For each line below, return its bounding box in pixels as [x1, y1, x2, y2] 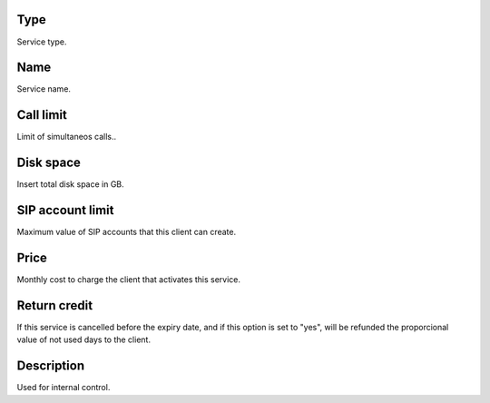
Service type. [16, 36, 67, 47]
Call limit [16, 107, 68, 123]
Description [16, 359, 85, 374]
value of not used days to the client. [16, 334, 152, 345]
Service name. [16, 84, 72, 94]
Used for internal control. [16, 382, 111, 393]
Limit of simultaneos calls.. [16, 132, 117, 143]
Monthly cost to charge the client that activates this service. [16, 274, 240, 285]
